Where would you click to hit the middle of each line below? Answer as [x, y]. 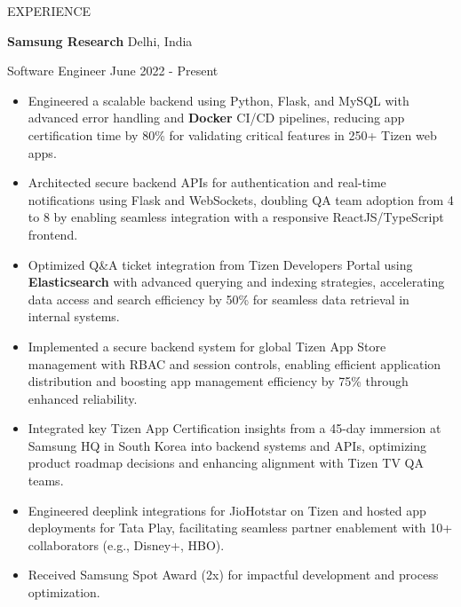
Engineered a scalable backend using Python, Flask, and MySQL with [219, 100]
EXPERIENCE [49, 11]
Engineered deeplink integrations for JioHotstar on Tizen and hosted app [227, 510]
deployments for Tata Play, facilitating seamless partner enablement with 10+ [240, 528]
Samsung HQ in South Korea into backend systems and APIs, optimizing [227, 445]
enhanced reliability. [83, 398]
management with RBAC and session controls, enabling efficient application [234, 363]
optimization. [64, 592]
